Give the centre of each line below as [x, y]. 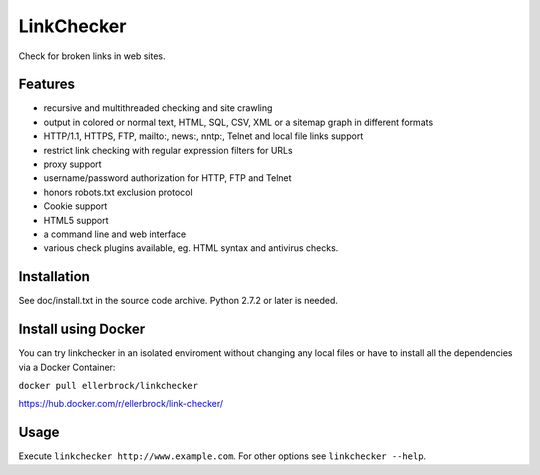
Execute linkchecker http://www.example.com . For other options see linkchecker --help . [222, 456]
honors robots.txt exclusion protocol [118, 192]
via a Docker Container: [67, 367]
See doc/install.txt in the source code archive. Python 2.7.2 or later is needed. [178, 301]
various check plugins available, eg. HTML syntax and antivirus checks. [191, 248]
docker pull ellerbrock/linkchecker [108, 385]
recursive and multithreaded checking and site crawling [158, 108]
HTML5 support [76, 220]
